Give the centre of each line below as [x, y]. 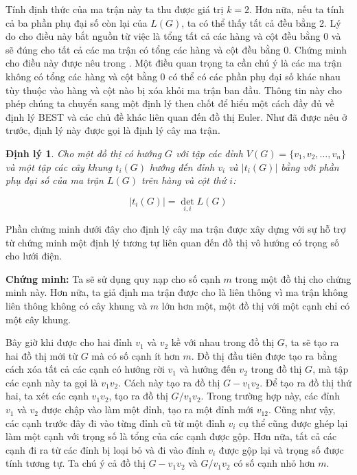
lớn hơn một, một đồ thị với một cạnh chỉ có [256, 305]
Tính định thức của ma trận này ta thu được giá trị [115, 9]
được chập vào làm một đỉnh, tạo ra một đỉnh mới [148, 409]
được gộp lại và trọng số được [281, 449]
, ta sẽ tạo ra [312, 342]
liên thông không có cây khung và [77, 305]
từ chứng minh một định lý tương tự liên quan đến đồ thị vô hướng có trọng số [172, 242]
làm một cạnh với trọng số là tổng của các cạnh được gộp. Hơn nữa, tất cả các [171, 436]
